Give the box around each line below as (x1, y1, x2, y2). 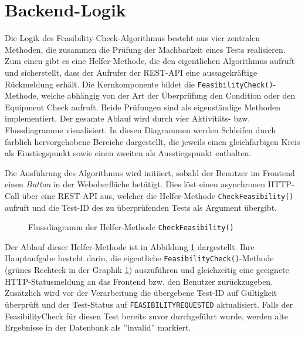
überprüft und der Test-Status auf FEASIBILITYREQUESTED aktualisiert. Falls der (5, 298, 293, 310)
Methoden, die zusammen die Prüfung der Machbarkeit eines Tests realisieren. (5, 43, 286, 55)
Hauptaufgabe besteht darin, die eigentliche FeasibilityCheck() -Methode (5, 252, 274, 264)
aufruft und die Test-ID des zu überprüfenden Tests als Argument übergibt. (5, 201, 277, 213)
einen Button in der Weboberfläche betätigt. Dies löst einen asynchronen (5, 178, 265, 190)
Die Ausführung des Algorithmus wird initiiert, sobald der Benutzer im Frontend (5, 166, 295, 178)
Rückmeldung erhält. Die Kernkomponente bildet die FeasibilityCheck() (5, 77, 273, 90)
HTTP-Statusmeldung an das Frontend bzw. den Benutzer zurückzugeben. (5, 275, 273, 287)
